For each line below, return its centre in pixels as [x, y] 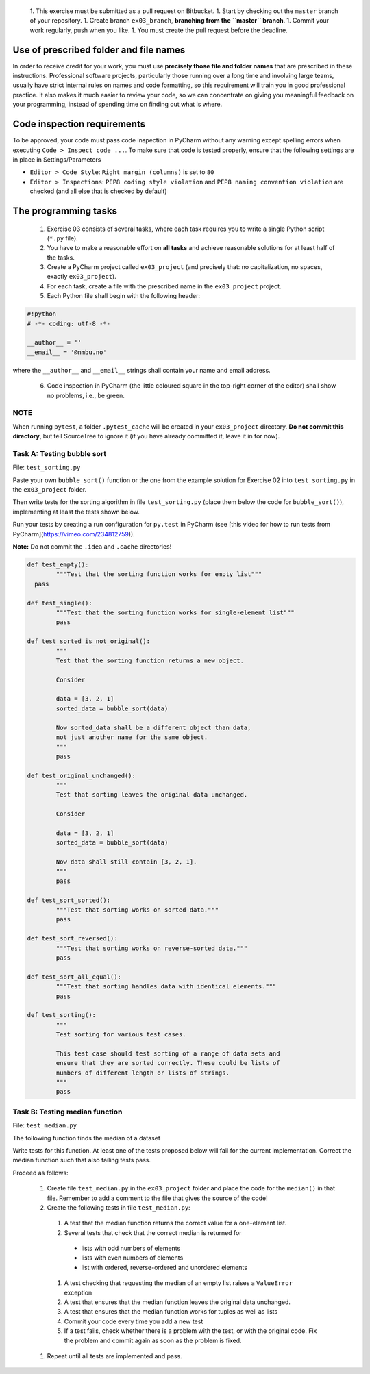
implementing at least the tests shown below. [76, 512]
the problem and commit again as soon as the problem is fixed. [153, 1340]
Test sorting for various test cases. [121, 1035]
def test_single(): [60, 603]
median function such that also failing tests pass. [82, 1160]
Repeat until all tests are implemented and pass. [115, 1356]
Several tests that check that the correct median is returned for [153, 1232]
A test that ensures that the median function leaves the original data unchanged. [177, 1302]
